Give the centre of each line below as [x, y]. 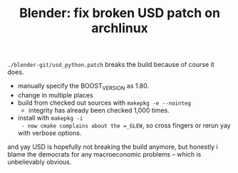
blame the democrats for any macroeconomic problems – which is [104, 154]
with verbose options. [50, 132]
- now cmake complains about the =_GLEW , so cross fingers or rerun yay [126, 125]
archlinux [120, 28]
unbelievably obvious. [40, 162]
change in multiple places [56, 95]
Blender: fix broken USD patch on [120, 13]
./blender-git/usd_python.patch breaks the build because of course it [111, 65]
